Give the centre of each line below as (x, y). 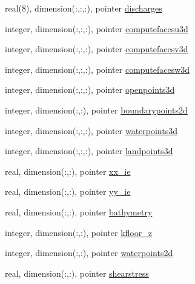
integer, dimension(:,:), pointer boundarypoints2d (96, 110)
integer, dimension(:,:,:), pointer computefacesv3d (97, 49)
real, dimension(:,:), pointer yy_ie (68, 191)
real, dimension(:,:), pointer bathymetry (79, 211)
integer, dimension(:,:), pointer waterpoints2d (89, 253)
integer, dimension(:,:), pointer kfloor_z (78, 232)
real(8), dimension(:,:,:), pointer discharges (84, 8)
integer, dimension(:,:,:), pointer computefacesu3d (97, 28)
